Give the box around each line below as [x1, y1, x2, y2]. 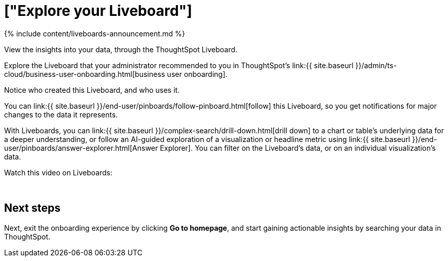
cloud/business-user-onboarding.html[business [4, 69, 165, 78]
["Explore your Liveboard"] [4, 2, 192, 19]
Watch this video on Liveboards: [4, 168, 113, 177]
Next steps [4, 202, 60, 215]
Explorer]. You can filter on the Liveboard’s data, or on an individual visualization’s [159, 143, 436, 152]
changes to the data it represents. [4, 110, 118, 119]
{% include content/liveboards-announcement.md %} [4, 29, 186, 38]
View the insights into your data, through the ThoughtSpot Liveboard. [4, 45, 238, 54]
